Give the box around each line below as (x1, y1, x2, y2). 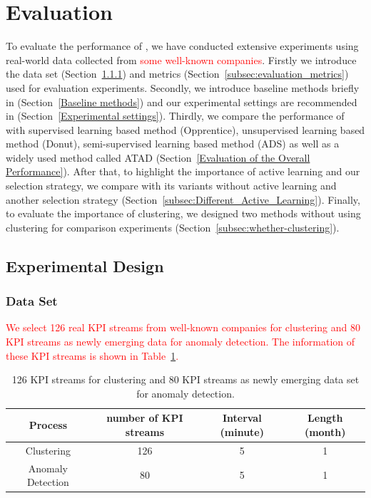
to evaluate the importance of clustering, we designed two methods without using (6, 206, 361, 221)
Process (29, 417, 68, 432)
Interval (222, 410, 262, 425)
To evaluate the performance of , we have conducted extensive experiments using (6, 38, 359, 53)
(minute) (220, 425, 265, 439)
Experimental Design (6, 254, 164, 276)
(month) (304, 425, 346, 439)
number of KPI (106, 410, 183, 425)
